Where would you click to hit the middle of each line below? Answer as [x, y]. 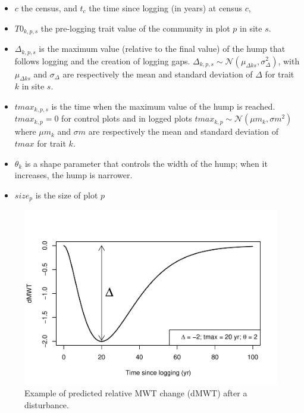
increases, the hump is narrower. [73, 175]
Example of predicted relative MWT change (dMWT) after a [136, 393]
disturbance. [47, 404]
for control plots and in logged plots [127, 118]
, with [289, 60]
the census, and [49, 8]
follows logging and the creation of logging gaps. [102, 60]
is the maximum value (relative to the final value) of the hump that [162, 49]
